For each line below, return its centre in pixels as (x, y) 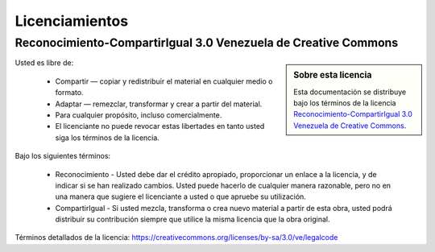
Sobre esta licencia (333, 75)
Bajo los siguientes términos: (63, 156)
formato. (69, 93)
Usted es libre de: (44, 63)
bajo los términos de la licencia (345, 103)
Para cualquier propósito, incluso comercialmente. (139, 115)
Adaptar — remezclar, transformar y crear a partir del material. (159, 104)
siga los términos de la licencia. (108, 138)
